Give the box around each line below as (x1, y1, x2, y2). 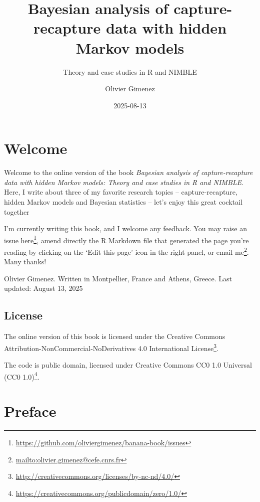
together (4, 206, 29, 217)
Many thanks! (4, 256, 46, 267)
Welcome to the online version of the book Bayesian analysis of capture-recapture (4, 167, 253, 178)
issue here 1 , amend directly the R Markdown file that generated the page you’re (4, 233, 249, 245)
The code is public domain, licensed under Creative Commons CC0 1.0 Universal (4, 360, 252, 370)
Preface (4, 401, 56, 421)
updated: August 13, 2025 (4, 283, 83, 293)
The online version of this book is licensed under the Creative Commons (4, 331, 225, 342)
